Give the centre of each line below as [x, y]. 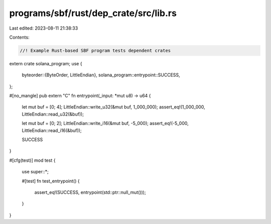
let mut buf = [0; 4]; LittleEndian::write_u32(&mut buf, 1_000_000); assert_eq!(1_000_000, [113, 107]
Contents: [19, 37]
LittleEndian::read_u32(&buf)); [53, 114]
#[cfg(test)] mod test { [32, 160]
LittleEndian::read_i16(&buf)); [52, 130]
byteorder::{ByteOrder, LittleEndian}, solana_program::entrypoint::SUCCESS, [101, 75]
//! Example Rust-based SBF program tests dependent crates [95, 50]
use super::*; [35, 172]
